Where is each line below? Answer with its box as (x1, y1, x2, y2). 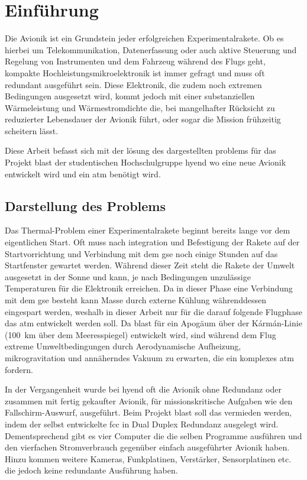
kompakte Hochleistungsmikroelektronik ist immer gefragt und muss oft (5, 66, 265, 79)
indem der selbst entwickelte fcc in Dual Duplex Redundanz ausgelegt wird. (5, 417, 279, 430)
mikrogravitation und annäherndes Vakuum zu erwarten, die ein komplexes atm (5, 351, 294, 364)
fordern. (5, 363, 33, 375)
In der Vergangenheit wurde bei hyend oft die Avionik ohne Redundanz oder (5, 383, 282, 395)
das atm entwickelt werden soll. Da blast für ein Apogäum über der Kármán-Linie (5, 317, 302, 329)
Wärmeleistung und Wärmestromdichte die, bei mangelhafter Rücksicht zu (5, 101, 275, 113)
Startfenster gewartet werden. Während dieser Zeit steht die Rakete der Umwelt (5, 259, 295, 271)
